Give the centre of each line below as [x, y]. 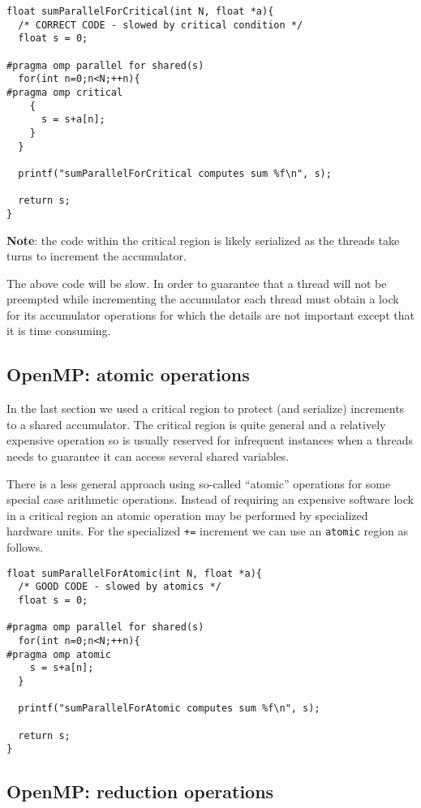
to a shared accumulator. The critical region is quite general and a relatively [196, 424]
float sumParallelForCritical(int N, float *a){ [140, 11]
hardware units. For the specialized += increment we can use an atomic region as [208, 531]
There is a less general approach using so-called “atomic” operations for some [199, 483]
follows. [25, 547]
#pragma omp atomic [59, 654]
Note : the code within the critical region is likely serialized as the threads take [203, 240]
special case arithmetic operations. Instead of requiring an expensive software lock [210, 499]
